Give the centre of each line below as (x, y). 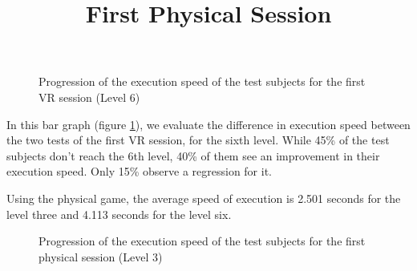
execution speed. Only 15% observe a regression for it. (140, 171)
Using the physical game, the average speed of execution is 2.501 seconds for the (204, 198)
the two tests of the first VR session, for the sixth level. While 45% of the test (198, 140)
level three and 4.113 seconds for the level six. (119, 214)
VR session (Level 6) (89, 97)
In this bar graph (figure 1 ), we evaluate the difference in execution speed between (208, 124)
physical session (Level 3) (101, 256)
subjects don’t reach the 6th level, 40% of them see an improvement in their (193, 155)
